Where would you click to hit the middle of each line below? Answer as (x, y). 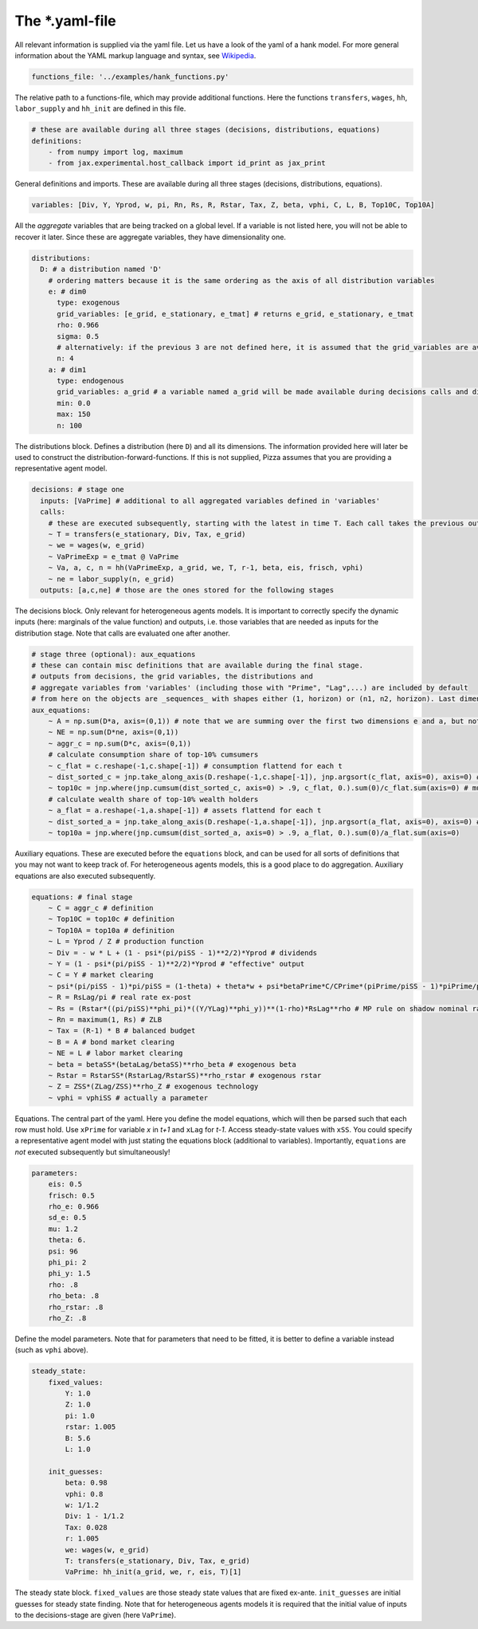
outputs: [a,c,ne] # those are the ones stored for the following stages (187, 590)
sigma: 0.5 (78, 336)
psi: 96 (63, 1251)
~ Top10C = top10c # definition (112, 919)
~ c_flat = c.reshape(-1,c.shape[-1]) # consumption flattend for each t (195, 766)
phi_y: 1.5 (69, 1273)
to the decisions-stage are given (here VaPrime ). (96, 1615)
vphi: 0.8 (84, 1494)
